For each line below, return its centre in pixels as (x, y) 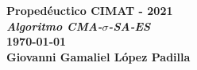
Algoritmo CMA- (54, 26)
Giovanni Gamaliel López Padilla (98, 56)
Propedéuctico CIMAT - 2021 (90, 10)
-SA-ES (129, 26)
